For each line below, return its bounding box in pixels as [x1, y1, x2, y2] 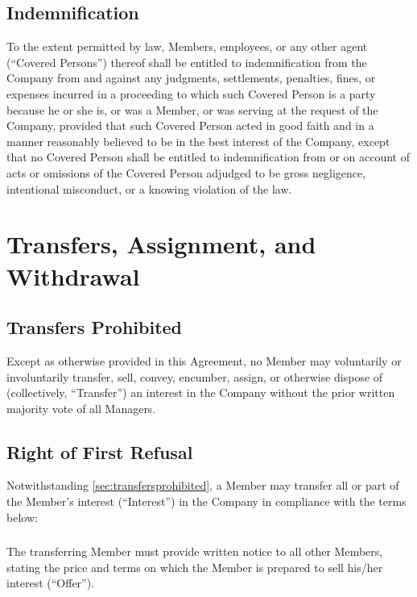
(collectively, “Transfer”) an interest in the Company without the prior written [6, 384, 395, 401]
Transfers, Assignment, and [6, 228, 316, 261]
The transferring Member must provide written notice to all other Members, [6, 543, 383, 560]
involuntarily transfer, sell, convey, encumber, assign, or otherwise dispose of [6, 368, 383, 385]
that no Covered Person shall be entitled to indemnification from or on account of [6, 148, 411, 165]
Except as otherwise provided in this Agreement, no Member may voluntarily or [6, 352, 402, 369]
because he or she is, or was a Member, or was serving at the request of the [6, 101, 378, 118]
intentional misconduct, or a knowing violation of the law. [6, 180, 292, 197]
